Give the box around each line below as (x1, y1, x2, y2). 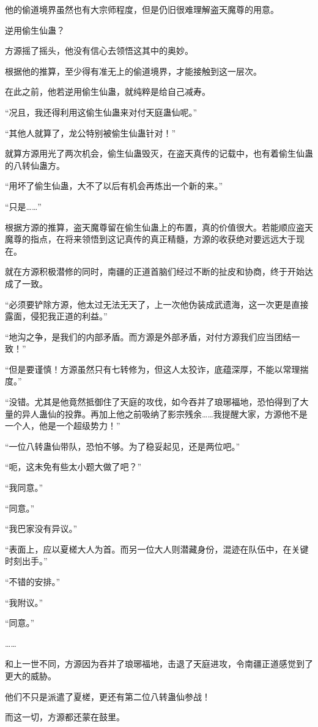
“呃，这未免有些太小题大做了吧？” (5, 460, 142, 473)
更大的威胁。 (5, 669, 56, 682)
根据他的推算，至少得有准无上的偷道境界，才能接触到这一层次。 (5, 64, 262, 77)
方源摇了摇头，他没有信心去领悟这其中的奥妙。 (5, 44, 193, 57)
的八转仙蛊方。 (5, 158, 65, 171)
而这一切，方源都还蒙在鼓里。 (5, 710, 125, 723)
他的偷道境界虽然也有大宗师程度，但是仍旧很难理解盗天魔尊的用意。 (5, 3, 279, 15)
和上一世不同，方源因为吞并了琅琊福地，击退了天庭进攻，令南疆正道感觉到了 (5, 657, 313, 670)
